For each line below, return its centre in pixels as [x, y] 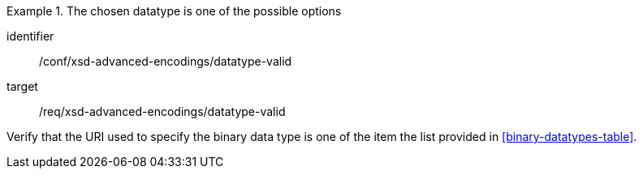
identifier [30, 36]
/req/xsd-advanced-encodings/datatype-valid [162, 111]
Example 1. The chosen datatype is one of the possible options [174, 11]
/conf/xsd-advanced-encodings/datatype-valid [166, 61]
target [22, 86]
